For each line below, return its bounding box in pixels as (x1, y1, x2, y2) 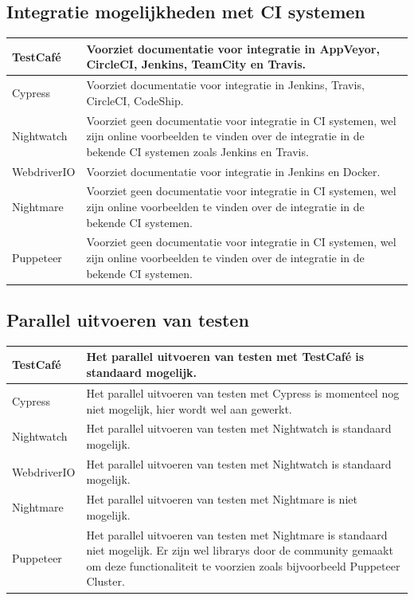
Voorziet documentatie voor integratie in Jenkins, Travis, (86, 76, 365, 93)
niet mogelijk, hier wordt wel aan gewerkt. (86, 400, 292, 417)
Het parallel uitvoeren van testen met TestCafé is (86, 348, 365, 365)
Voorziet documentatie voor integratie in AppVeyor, (86, 40, 380, 57)
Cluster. (86, 573, 125, 590)
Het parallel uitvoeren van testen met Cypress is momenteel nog (86, 384, 400, 401)
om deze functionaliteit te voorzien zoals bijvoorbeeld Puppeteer (86, 557, 400, 574)
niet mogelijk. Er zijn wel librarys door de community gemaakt (86, 542, 393, 559)
